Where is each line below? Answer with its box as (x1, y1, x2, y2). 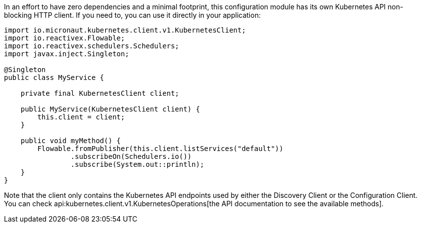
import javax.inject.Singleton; (4, 50, 129, 58)
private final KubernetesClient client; (20, 89, 180, 97)
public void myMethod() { (20, 137, 121, 145)
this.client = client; (37, 113, 125, 121)
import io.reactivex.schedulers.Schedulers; (4, 42, 180, 50)
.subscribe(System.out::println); (70, 160, 204, 168)
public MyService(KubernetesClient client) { (20, 105, 200, 113)
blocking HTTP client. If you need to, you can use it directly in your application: (4, 11, 261, 19)
